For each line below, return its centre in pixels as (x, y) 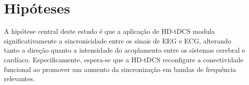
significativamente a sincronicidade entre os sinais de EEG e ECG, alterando (118, 40)
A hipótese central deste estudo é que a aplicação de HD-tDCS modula (109, 31)
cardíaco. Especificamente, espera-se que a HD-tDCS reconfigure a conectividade (124, 59)
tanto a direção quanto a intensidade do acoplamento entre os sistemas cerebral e (124, 50)
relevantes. (19, 78)
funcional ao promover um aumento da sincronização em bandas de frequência (120, 69)
